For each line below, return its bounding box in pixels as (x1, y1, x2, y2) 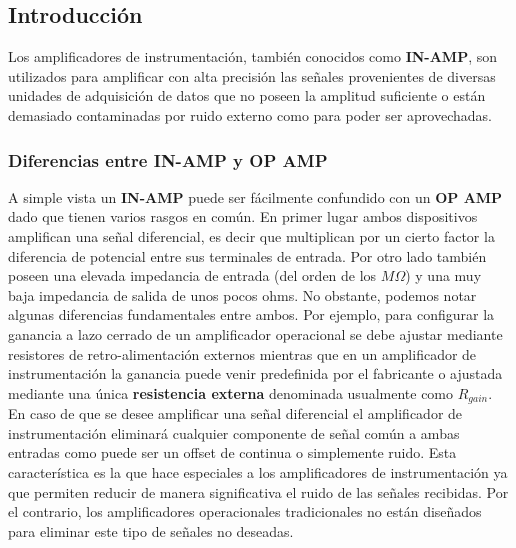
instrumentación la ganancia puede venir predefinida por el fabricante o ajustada (8, 363, 503, 384)
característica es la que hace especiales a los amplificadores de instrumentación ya (8, 461, 508, 482)
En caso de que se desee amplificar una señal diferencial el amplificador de (8, 403, 463, 424)
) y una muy (405, 265, 482, 286)
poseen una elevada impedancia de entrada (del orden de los (8, 265, 377, 286)
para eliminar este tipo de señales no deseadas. (8, 520, 294, 541)
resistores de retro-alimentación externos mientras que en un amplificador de (8, 343, 477, 364)
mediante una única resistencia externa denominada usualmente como (8, 382, 454, 403)
